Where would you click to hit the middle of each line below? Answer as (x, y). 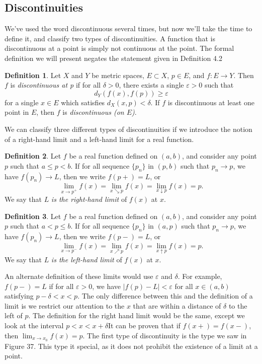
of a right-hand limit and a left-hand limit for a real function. (99, 139)
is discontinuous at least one (211, 102)
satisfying (19, 296)
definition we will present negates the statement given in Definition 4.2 (113, 58)
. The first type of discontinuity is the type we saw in (165, 335)
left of (14, 315)
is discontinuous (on (93, 112)
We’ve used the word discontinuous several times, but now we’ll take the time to (128, 28)
